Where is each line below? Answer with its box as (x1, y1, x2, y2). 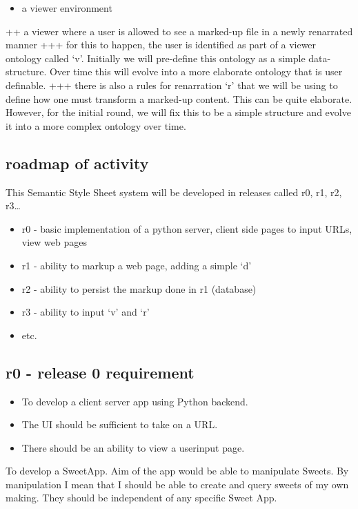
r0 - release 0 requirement (6, 361, 195, 383)
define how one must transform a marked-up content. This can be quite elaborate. (6, 91, 352, 106)
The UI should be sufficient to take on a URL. (21, 417, 218, 432)
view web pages (21, 235, 87, 249)
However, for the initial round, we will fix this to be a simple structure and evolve (6, 105, 351, 119)
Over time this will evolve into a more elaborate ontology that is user (49, 64, 343, 79)
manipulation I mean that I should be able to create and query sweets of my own (6, 477, 349, 491)
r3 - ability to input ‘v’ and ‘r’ (21, 305, 150, 319)
